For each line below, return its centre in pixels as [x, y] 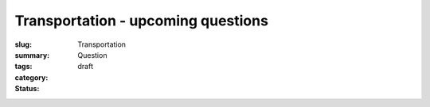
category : [31, 77]
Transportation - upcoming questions [141, 21]
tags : [23, 67]
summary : [32, 55]
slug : [23, 44]
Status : [27, 89]
